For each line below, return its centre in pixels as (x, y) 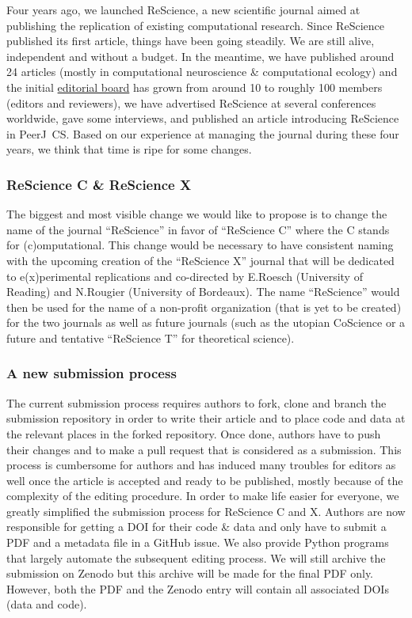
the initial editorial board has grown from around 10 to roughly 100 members (195, 87)
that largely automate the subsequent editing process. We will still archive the (196, 557)
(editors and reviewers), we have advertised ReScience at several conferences (191, 102)
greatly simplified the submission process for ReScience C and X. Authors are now (206, 511)
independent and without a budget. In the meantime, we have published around (200, 56)
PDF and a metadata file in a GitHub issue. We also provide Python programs (198, 542)
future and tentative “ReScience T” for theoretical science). (151, 337)
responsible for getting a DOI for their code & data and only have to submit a (196, 527)
